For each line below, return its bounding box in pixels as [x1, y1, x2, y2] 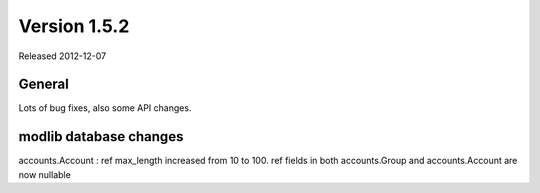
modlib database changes [18, 128, 184, 145]
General [18, 76, 70, 93]
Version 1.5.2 [18, 15, 130, 37]
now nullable [18, 168, 72, 180]
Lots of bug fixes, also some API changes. [18, 102, 192, 114]
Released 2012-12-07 [18, 50, 107, 62]
